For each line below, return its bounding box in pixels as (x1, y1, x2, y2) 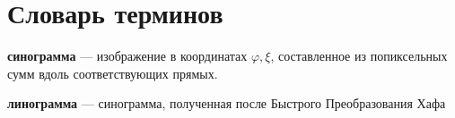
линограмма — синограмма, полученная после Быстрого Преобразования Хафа (7, 94, 446, 113)
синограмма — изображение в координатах (7, 46, 248, 65)
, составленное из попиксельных (270, 46, 448, 65)
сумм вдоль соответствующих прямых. (7, 63, 218, 82)
